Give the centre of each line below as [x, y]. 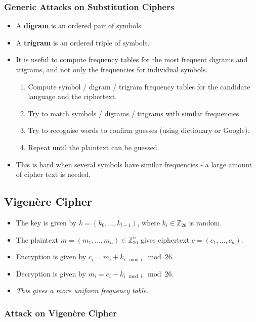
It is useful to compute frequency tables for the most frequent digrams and [132, 59]
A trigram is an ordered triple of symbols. [83, 42]
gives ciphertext [165, 239]
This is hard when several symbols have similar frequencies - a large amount [134, 164]
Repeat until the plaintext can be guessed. [94, 147]
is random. [205, 222]
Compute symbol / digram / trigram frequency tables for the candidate [139, 86]
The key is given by [46, 222]
